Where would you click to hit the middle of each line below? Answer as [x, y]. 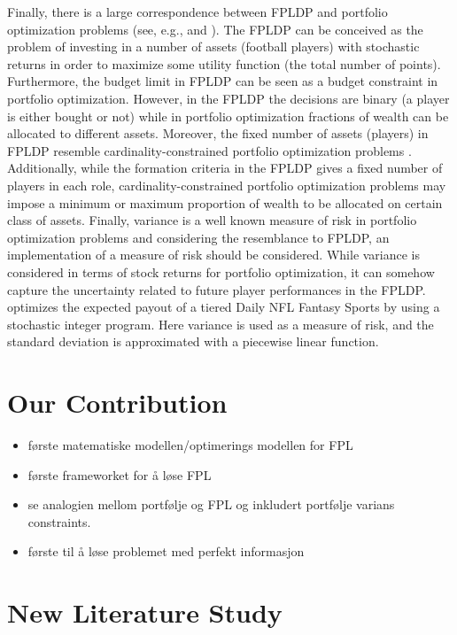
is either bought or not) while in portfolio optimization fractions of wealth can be [228, 116]
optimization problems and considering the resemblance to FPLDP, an [198, 237]
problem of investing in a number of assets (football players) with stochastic [213, 46]
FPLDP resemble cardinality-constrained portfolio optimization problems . [209, 150]
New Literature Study [145, 612]
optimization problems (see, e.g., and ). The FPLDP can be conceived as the [215, 29]
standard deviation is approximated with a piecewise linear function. [193, 341]
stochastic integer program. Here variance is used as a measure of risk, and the [221, 324]
